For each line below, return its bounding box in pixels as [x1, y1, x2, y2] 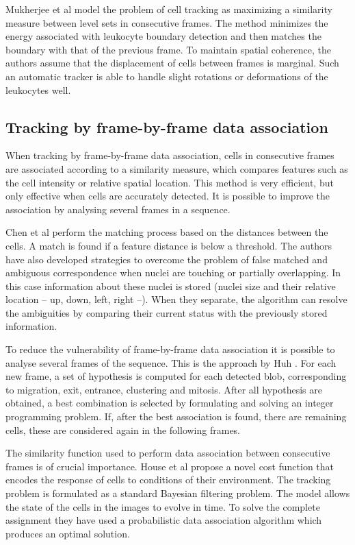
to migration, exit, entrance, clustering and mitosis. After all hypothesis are [5, 382, 322, 396]
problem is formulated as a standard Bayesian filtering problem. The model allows [5, 486, 350, 500]
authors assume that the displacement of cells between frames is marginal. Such [5, 56, 339, 70]
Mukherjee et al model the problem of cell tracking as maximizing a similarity [5, 2, 332, 16]
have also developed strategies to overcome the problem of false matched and [5, 252, 328, 266]
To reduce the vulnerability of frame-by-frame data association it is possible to [5, 342, 335, 356]
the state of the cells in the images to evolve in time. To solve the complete [5, 499, 320, 513]
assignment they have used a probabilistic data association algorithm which [5, 513, 322, 527]
